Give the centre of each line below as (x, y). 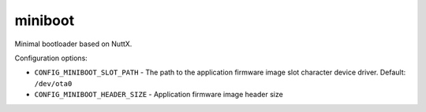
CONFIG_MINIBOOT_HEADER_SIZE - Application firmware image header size (159, 95)
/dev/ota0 (53, 83)
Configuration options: (51, 58)
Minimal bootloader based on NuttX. (73, 44)
